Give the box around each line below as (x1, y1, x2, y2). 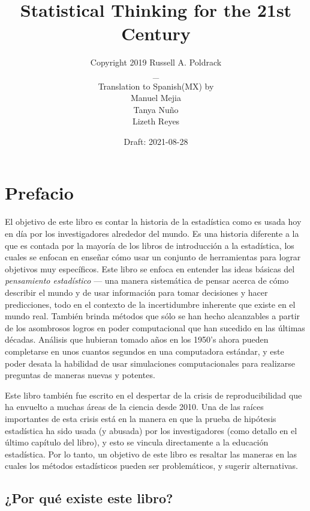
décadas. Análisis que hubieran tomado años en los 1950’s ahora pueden (5, 333, 269, 346)
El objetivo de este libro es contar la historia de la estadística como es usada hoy (5, 215, 302, 228)
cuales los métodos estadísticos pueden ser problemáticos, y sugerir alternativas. (5, 459, 298, 472)
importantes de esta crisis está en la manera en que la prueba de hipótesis (5, 412, 276, 424)
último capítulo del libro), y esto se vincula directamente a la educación (5, 436, 269, 448)
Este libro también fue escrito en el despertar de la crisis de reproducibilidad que (5, 388, 302, 401)
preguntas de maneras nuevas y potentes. (5, 369, 155, 381)
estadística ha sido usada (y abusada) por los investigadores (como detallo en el (5, 424, 297, 436)
